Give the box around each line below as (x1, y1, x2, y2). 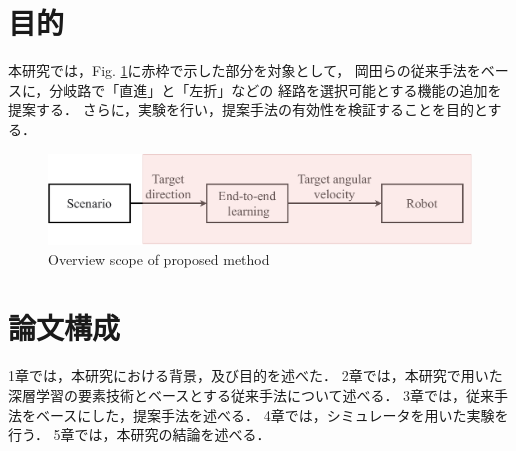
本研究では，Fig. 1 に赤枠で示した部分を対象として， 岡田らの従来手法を (8, 60, 481, 81)
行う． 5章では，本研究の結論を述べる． (8, 424, 271, 445)
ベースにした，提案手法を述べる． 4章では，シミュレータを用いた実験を (35, 404, 509, 425)
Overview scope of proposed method (48, 248, 270, 269)
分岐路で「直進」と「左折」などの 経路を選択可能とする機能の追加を (49, 79, 502, 100)
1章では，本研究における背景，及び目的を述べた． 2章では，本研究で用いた (8, 365, 503, 386)
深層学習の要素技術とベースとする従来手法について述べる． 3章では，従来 (8, 384, 495, 405)
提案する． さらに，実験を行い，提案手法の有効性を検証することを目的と (8, 99, 488, 120)
